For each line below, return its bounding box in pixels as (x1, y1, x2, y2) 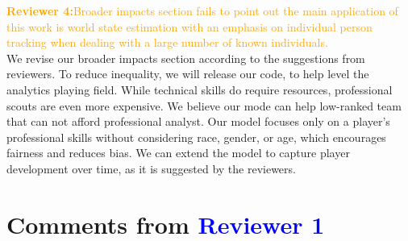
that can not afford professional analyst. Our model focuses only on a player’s (6, 113, 390, 130)
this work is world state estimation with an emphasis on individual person (6, 18, 373, 35)
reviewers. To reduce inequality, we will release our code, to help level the (6, 65, 369, 82)
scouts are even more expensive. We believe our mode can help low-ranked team (6, 97, 402, 114)
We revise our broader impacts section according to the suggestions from (6, 49, 365, 66)
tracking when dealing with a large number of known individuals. (6, 34, 328, 51)
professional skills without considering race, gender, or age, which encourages (6, 128, 386, 145)
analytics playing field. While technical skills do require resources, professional (6, 81, 393, 98)
